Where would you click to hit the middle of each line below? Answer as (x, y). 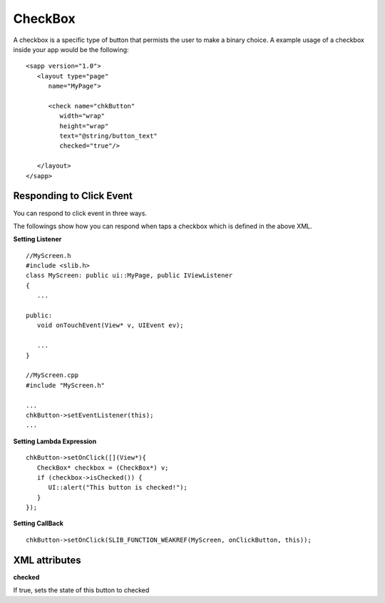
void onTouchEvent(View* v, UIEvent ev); (111, 325)
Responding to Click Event (73, 196)
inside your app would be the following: (71, 49)
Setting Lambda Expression (55, 441)
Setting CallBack (38, 523)
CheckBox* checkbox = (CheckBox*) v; (103, 468)
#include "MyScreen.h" (66, 385)
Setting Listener (37, 239)
